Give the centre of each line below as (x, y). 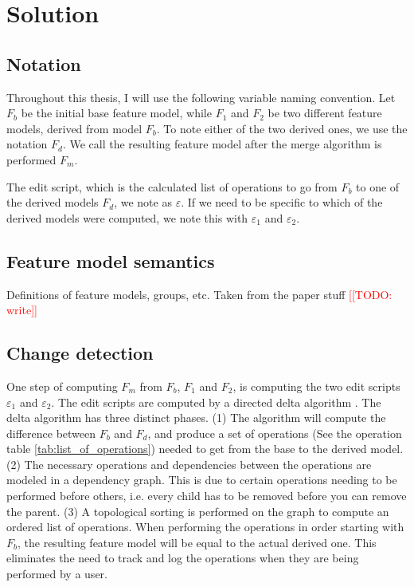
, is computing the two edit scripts (316, 386)
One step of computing (62, 386)
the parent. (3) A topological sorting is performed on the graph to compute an (198, 511)
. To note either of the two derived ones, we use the (282, 128)
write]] (22, 310)
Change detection (80, 353)
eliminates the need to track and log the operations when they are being (183, 558)
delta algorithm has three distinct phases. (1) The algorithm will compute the (196, 418)
